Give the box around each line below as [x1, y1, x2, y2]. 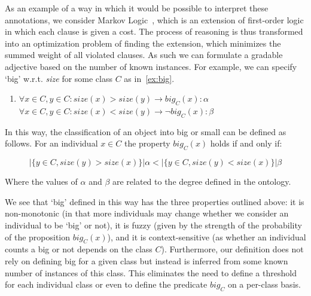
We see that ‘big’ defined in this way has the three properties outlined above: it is [5, 195, 304, 207]
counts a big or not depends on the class [5, 243, 153, 255]
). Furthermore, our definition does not [161, 243, 304, 255]
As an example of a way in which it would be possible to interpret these [5, 2, 269, 14]
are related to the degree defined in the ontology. [112, 175, 291, 188]
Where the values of [5, 175, 78, 188]
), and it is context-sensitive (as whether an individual [107, 230, 306, 243]
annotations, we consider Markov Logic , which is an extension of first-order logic [5, 13, 304, 26]
